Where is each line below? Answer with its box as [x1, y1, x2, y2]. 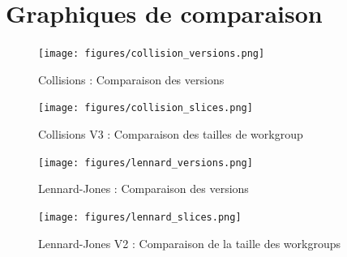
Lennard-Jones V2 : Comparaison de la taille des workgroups [38, 234, 341, 251]
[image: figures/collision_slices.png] [38, 102, 253, 114]
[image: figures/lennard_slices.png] [38, 211, 242, 223]
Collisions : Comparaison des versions [38, 71, 225, 88]
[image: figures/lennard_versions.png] [38, 156, 253, 169]
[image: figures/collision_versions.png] [38, 48, 265, 60]
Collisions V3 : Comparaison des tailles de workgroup [38, 126, 303, 143]
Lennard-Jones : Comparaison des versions [38, 180, 249, 197]
